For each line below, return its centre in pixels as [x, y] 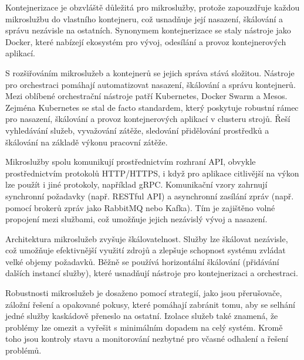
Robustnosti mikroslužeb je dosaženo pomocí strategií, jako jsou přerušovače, [144, 293]
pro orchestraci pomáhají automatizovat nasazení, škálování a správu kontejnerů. [151, 84]
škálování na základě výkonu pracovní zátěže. [87, 142]
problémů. [23, 350]
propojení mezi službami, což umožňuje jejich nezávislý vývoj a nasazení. [136, 219]
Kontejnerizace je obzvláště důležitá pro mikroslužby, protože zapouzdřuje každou [153, 7]
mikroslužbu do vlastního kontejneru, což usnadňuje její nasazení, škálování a [144, 18]
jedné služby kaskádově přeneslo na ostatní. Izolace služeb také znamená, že [142, 316]
